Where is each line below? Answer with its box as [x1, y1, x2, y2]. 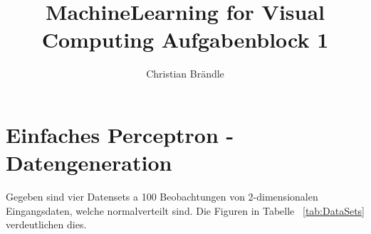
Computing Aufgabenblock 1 [41, 25, 329, 54]
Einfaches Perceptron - [6, 119, 234, 149]
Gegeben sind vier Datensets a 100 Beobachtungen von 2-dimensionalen [6, 189, 318, 204]
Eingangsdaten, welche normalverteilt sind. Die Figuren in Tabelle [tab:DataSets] [6, 203, 365, 218]
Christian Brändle [146, 66, 224, 81]
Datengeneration [6, 148, 172, 177]
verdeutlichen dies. [6, 217, 87, 232]
